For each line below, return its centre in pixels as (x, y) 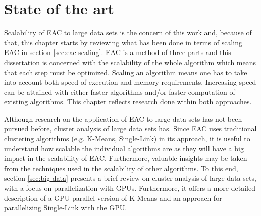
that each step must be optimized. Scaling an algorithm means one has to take (126, 72)
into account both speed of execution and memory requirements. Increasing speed (130, 82)
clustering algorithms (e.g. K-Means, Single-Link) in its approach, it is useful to (127, 139)
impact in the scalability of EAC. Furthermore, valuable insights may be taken (126, 158)
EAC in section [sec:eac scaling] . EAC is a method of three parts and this (118, 52)
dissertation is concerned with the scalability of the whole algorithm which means (130, 62)
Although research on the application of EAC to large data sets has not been (123, 118)
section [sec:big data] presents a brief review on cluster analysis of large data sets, (130, 178)
